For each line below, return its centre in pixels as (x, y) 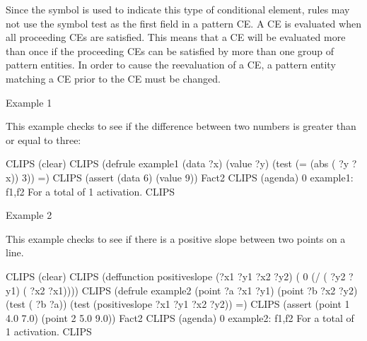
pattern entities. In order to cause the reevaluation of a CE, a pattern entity (171, 65)
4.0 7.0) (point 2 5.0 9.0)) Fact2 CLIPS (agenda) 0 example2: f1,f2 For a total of (180, 317)
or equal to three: (43, 139)
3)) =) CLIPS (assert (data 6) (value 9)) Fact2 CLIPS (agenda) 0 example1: (187, 177)
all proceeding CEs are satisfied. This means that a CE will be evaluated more (176, 37)
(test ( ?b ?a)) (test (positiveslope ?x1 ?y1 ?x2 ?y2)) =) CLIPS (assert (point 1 (178, 304)
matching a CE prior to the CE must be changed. (113, 78)
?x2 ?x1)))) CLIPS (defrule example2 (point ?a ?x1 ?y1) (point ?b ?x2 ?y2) (194, 290)
